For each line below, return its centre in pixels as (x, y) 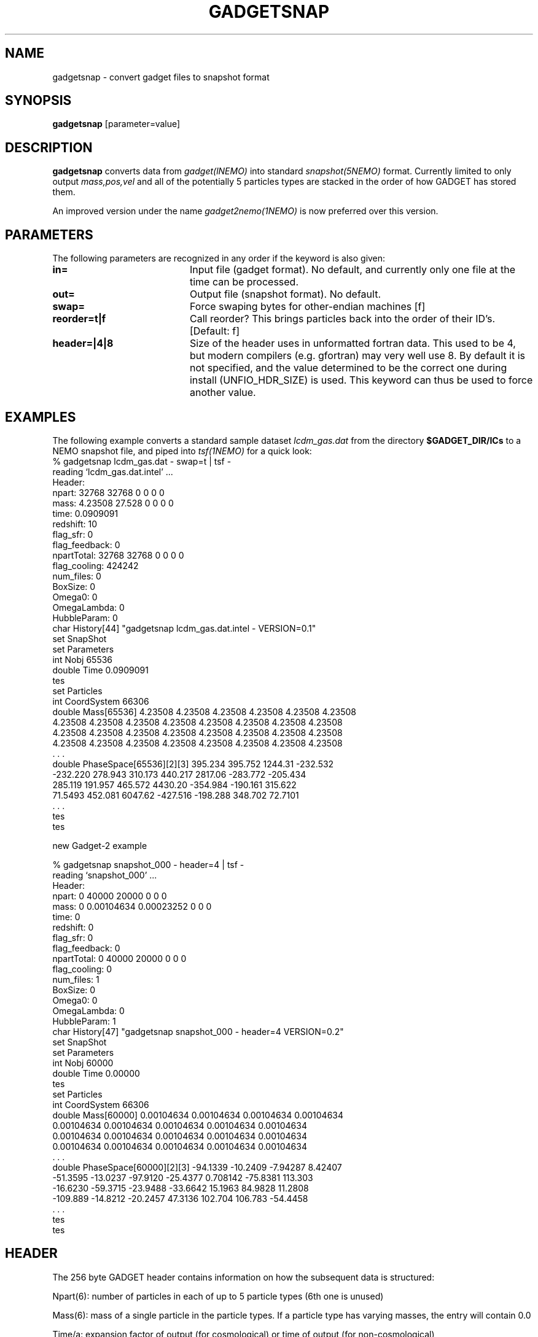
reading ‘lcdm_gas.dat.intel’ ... (113, 471)
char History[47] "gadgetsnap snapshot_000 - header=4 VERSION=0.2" (198, 1031)
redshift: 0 (73, 927)
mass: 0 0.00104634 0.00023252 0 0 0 (132, 906)
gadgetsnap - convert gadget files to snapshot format (161, 77)
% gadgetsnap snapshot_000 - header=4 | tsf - (148, 864)
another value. (223, 393)
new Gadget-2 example (100, 845)
